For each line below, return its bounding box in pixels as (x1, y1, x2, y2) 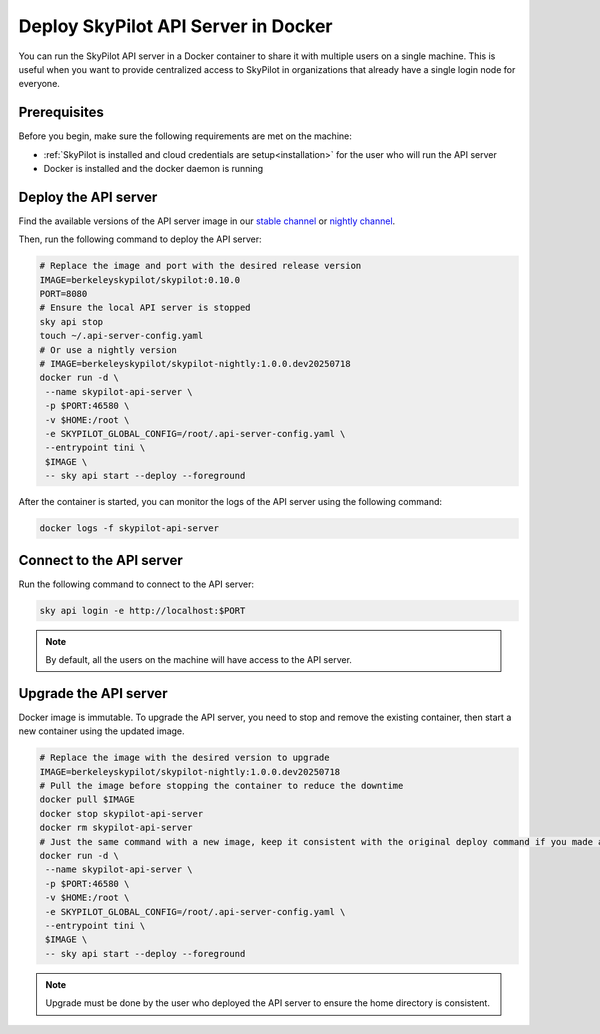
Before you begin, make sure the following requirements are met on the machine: (18, 130, 352, 142)
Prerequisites (18, 104, 104, 121)
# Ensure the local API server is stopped (39, 302, 251, 314)
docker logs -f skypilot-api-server (39, 523, 220, 534)
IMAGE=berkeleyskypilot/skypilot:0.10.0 (39, 274, 240, 285)
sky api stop (39, 316, 104, 327)
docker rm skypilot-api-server (39, 822, 194, 834)
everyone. (18, 78, 60, 90)
